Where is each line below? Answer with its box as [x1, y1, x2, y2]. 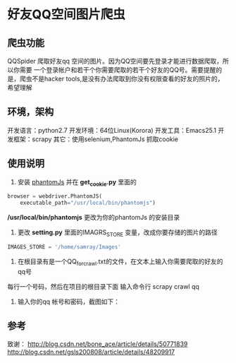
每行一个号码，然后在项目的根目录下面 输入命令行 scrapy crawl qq [7, 282, 199, 290]
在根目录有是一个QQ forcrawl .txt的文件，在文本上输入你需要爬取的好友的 [17, 257, 223, 267]
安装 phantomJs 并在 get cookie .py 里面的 [17, 177, 137, 188]
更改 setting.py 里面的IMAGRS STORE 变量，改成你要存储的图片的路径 [17, 228, 218, 238]
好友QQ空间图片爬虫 [7, 6, 125, 23]
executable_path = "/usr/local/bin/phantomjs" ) [20, 199, 156, 207]
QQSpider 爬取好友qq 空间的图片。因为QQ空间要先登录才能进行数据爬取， [7, 57, 223, 65]
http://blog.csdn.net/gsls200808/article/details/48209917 [7, 347, 175, 357]
